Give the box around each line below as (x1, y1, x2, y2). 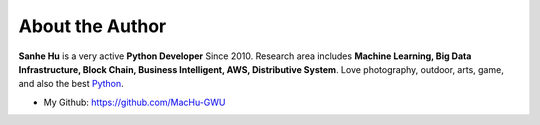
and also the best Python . (18, 78, 124, 90)
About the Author (18, 15, 167, 37)
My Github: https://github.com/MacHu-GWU (43, 96, 226, 108)
